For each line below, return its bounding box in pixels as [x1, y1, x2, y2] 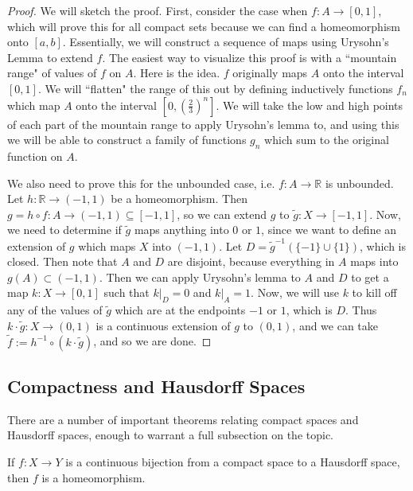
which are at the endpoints [115, 302, 246, 318]
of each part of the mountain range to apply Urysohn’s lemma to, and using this [7, 115, 399, 132]
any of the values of [7, 302, 103, 318]
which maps [78, 237, 136, 254]
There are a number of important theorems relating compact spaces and [7, 411, 359, 427]
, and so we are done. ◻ [93, 333, 212, 349]
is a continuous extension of [95, 317, 231, 333]
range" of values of [7, 64, 97, 81]
